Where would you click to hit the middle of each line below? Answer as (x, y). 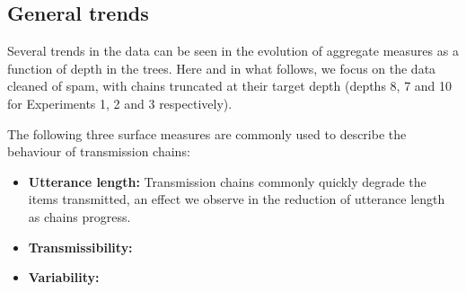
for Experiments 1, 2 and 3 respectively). (120, 103)
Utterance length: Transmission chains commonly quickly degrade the (227, 181)
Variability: (64, 277)
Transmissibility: (80, 247)
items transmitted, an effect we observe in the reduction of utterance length (237, 199)
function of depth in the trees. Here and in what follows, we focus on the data (222, 68)
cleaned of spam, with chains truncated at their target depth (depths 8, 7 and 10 (230, 86)
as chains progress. (79, 216)
